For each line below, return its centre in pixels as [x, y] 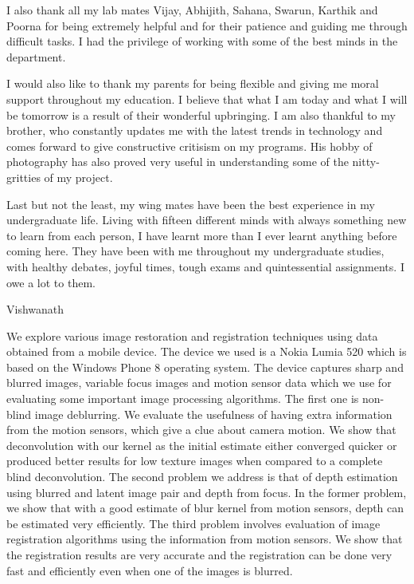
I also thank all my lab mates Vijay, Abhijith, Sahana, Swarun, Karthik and [192, 10]
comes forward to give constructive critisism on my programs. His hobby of [189, 146]
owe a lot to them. [51, 282]
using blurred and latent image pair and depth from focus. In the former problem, [207, 492]
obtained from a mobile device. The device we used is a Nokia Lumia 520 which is [207, 351]
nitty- [366, 162]
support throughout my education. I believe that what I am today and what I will [207, 99]
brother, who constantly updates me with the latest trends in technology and [195, 130]
